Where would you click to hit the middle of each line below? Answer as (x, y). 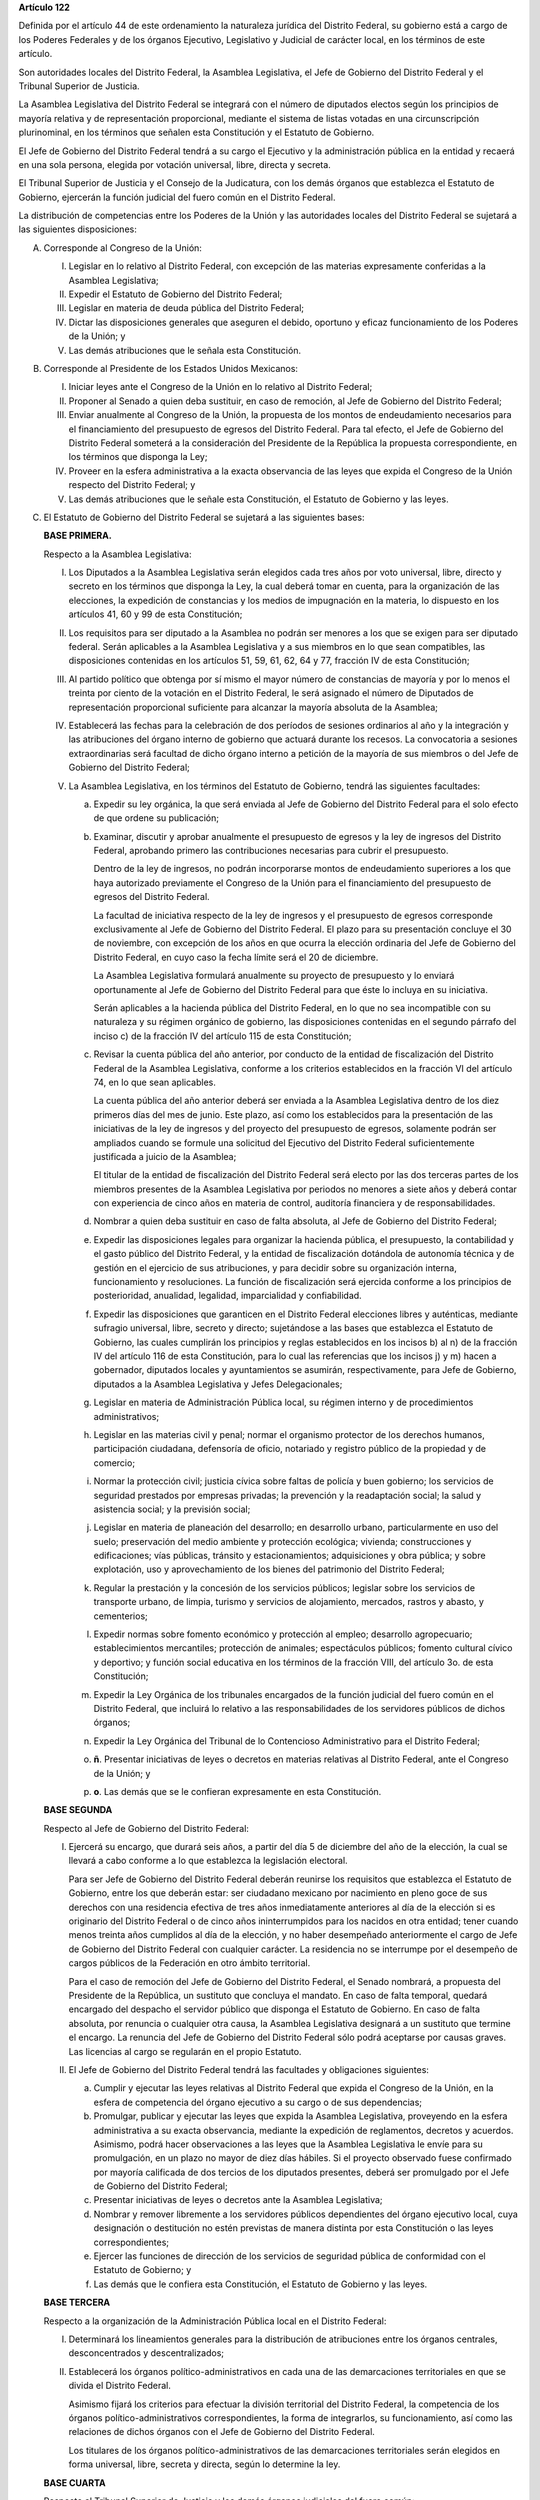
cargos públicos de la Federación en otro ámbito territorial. (189, 1963)
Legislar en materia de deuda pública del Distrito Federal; (186, 308)
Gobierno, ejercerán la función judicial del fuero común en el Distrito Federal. (177, 197)
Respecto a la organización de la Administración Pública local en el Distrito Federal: (215, 2321)
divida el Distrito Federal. (120, 2386)
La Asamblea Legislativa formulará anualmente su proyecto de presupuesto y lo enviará (274, 976)
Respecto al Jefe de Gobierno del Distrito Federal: (146, 1828)
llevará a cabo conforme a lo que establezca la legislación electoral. (208, 1861)
